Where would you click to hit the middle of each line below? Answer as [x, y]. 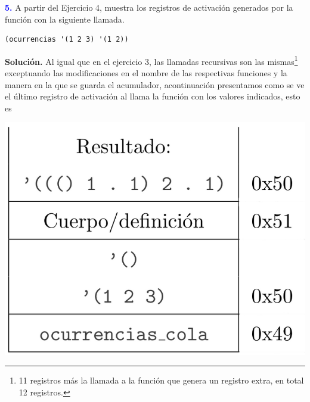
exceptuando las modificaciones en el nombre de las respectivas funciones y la [146, 73]
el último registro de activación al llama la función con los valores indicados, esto [153, 96]
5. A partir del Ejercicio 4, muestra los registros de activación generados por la [149, 7]
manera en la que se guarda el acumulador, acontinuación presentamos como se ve [155, 84]
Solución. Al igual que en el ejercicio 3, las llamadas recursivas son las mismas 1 [151, 60]
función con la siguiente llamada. [65, 19]
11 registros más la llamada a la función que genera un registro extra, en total [161, 380]
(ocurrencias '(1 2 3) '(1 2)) [67, 40]
